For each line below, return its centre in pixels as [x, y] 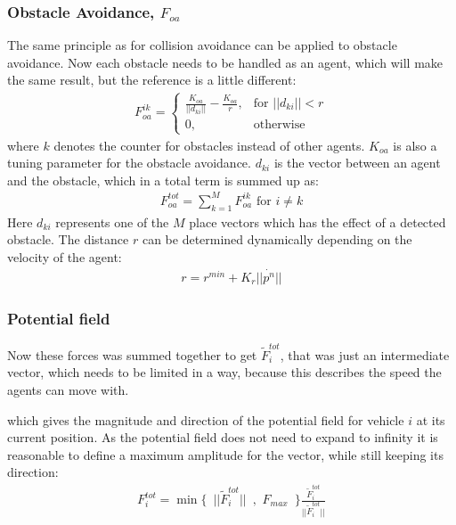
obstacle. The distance [68, 239]
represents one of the [112, 221]
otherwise [279, 125]
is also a [415, 145]
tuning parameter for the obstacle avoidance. [129, 163]
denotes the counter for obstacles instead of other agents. [209, 145]
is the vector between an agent [357, 163]
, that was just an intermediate [365, 354]
